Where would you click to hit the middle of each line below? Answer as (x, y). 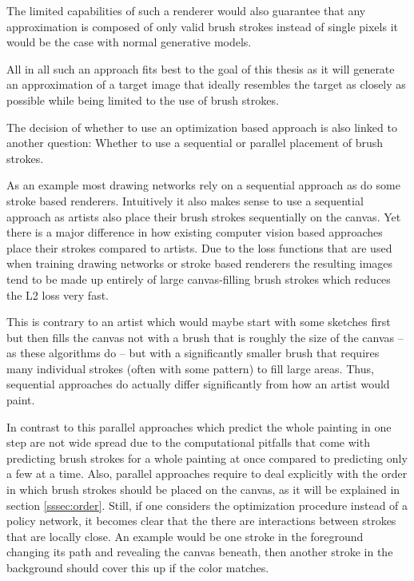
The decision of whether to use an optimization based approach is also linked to (202, 127)
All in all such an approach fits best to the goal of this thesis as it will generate (201, 68)
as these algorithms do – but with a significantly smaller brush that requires (193, 353)
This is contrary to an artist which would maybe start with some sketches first (199, 322)
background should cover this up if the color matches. (138, 567)
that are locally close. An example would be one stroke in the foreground (185, 536)
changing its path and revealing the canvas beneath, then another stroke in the (200, 552)
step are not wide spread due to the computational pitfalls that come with (188, 442)
